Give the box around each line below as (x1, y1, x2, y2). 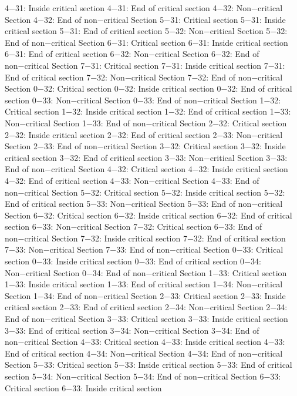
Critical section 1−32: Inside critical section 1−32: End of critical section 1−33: (5, 105, 291, 118)
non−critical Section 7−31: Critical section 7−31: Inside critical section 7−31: (5, 59, 285, 71)
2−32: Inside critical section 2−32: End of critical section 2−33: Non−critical (5, 128, 283, 140)
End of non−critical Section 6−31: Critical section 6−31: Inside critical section (5, 36, 288, 48)
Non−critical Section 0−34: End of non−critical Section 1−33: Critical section (5, 266, 287, 278)
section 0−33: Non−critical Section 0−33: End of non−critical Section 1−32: (5, 93, 281, 106)
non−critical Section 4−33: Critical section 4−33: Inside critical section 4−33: (5, 335, 285, 348)
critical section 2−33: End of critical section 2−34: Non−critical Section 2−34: (5, 301, 288, 313)
